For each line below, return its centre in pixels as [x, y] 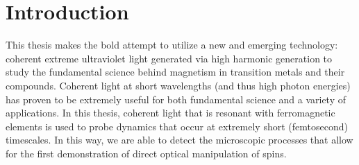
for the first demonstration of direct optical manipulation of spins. [146, 153]
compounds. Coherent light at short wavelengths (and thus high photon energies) [178, 85]
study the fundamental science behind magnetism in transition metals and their [175, 72]
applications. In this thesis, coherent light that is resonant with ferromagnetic [170, 113]
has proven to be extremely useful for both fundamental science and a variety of [176, 99]
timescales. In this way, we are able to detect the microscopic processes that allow [179, 140]
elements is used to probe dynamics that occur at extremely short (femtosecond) [177, 126]
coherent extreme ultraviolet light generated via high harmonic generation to [169, 58]
